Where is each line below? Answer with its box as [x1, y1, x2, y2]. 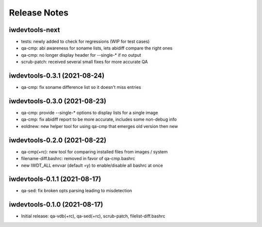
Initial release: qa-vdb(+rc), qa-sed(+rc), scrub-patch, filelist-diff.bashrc [21, 213, 165, 219]
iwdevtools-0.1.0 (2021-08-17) [9, 200, 103, 209]
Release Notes [9, 7, 69, 18]
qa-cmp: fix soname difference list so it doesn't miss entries [21, 84, 141, 90]
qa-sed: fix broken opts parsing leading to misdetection [21, 188, 132, 194]
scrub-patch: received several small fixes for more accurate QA [21, 59, 148, 65]
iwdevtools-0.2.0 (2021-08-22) [9, 136, 107, 144]
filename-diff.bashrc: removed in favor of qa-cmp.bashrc [21, 156, 135, 162]
